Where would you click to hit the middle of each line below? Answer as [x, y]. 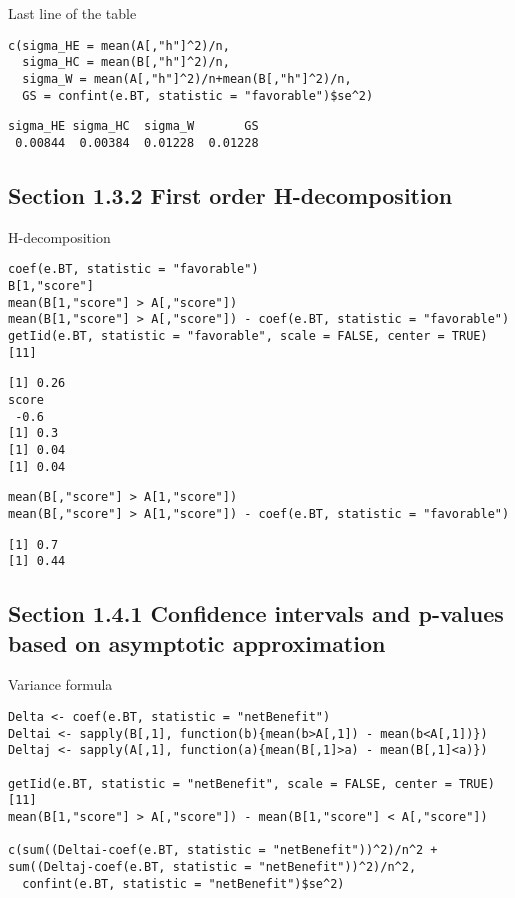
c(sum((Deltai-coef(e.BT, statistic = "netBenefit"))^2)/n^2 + [223, 850]
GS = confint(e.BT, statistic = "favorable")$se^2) [198, 95]
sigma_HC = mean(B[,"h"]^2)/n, [126, 62]
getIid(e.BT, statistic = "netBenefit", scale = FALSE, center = [230, 783]
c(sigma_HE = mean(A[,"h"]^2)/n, [119, 45]
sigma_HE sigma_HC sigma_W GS [133, 126]
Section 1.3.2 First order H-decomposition [230, 194]
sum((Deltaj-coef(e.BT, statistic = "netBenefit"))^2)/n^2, [212, 866]
